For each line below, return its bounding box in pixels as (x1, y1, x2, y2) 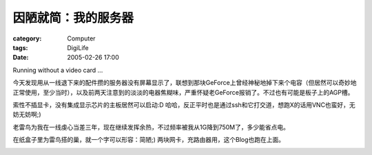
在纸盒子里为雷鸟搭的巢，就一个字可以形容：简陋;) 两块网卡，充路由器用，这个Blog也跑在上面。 (12, 136, 285, 144)
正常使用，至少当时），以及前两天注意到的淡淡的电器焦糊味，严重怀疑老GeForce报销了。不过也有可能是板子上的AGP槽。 (12, 88, 354, 96)
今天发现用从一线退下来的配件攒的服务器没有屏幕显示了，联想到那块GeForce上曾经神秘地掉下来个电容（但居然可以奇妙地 (12, 79, 357, 87)
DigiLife (67, 43, 89, 51)
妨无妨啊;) (12, 110, 41, 119)
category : (12, 34, 42, 43)
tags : (12, 43, 28, 51)
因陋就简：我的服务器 (12, 10, 134, 25)
